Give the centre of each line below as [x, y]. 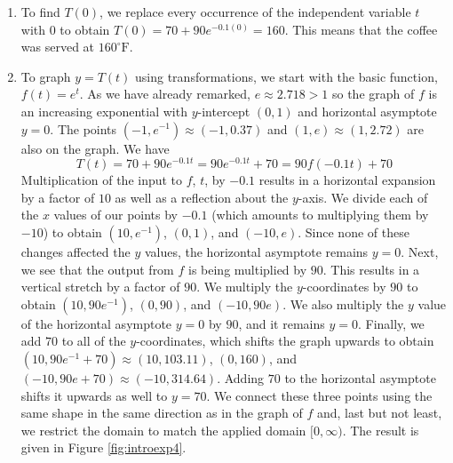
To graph [46, 76]
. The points [83, 128]
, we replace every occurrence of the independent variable [255, 12]
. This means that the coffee [361, 29]
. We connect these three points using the [319, 395]
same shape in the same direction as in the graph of [162, 413]
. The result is [381, 430]
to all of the [94, 341]
